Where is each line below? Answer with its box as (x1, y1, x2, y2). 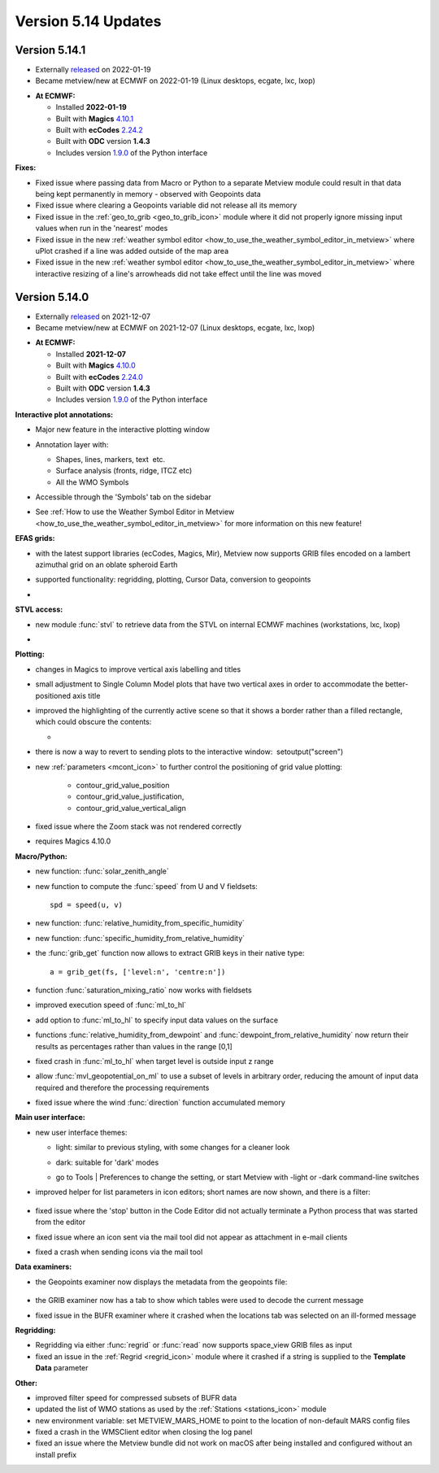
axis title (72, 691, 101, 700)
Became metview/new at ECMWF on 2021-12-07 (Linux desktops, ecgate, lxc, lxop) (35, 323, 315, 333)
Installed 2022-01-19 (55, 102, 127, 112)
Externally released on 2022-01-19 (35, 65, 151, 75)
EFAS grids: (15, 534, 55, 543)
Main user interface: (15, 1113, 85, 1122)
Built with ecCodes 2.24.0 (55, 372, 144, 381)
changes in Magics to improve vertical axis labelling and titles (35, 664, 241, 674)
